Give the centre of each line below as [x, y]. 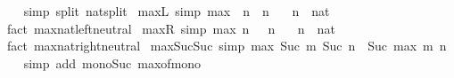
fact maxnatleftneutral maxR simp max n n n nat [171, 28]
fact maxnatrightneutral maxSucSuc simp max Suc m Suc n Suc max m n [227, 46]
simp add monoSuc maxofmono [112, 62]
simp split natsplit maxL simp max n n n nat [177, 11]
